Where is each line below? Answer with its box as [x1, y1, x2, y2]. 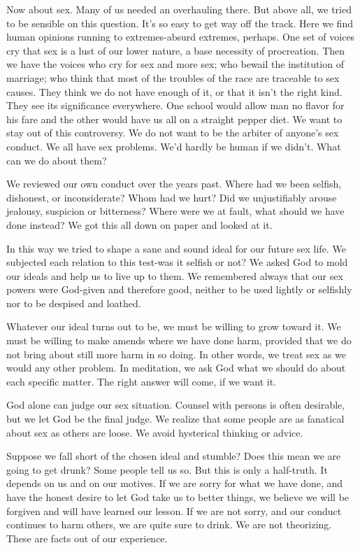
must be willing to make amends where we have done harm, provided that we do [6, 333, 352, 348]
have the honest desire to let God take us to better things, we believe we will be [6, 490, 350, 504]
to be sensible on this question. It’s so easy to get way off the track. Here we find [6, 15, 353, 30]
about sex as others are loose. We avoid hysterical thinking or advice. [6, 425, 303, 439]
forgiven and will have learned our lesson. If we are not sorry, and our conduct [6, 503, 342, 518]
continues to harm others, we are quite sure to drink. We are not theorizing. [6, 517, 332, 532]
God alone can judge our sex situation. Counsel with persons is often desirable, [6, 397, 345, 412]
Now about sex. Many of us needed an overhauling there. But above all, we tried [6, 2, 352, 16]
